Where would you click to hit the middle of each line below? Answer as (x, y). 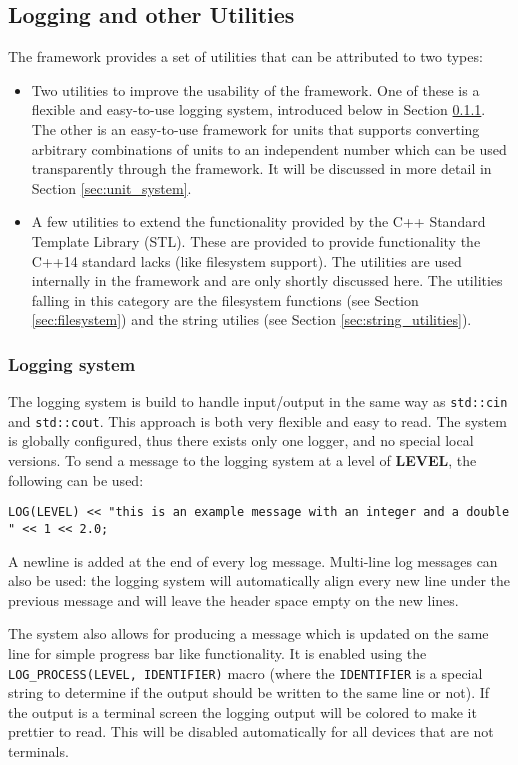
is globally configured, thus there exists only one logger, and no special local (241, 440)
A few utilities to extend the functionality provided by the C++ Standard (258, 221)
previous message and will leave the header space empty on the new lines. (233, 599)
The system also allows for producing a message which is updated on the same (248, 633)
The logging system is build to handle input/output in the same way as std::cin (258, 401)
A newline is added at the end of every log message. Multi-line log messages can (253, 560)
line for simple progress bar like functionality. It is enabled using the (217, 652)
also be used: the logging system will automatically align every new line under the (259, 580)
